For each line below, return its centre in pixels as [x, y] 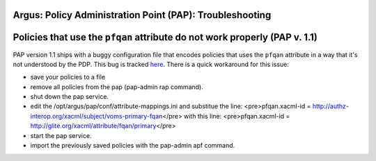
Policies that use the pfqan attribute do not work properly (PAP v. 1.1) [165, 37]
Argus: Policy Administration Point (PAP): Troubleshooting [142, 15]
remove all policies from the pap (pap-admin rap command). [117, 86]
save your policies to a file [68, 77]
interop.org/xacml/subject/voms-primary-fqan [96, 116]
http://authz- [331, 106]
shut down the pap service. [70, 97]
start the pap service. [61, 135]
